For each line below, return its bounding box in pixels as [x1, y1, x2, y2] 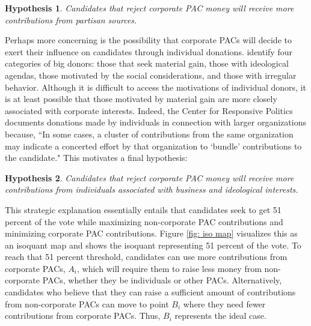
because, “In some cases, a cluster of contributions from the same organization [5, 127, 294, 140]
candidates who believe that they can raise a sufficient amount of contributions [5, 286, 296, 298]
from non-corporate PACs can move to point [5, 297, 169, 310]
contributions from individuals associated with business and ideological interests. [5, 183, 298, 196]
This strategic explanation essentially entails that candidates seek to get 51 [5, 203, 282, 216]
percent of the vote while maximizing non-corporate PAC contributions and [5, 215, 283, 228]
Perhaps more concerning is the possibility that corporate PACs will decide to [5, 34, 292, 46]
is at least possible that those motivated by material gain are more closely [5, 92, 277, 105]
